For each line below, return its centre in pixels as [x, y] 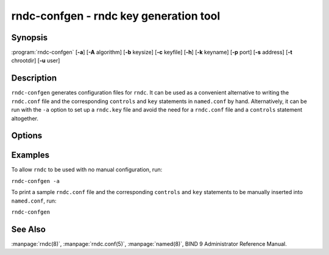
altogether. [25, 118]
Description [34, 78]
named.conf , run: [34, 201]
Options [27, 136]
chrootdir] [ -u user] [36, 60]
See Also [28, 229]
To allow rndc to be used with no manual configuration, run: [87, 170]
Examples [30, 155]
